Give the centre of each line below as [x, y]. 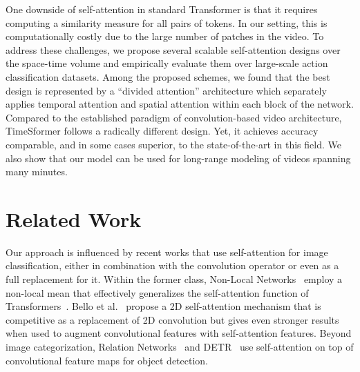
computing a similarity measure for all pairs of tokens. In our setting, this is [167, 22]
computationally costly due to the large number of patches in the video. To [165, 36]
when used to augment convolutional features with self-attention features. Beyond [179, 333]
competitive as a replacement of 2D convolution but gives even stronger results [172, 319]
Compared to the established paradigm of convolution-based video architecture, [174, 117]
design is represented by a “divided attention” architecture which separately [166, 90]
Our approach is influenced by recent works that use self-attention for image [167, 252]
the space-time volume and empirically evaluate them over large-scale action [167, 63]
